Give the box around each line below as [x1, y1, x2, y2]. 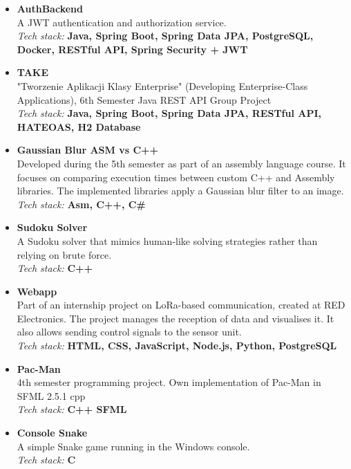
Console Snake [17, 425, 88, 440]
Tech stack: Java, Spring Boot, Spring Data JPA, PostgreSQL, [17, 28, 314, 43]
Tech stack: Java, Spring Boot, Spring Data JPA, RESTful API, [17, 106, 322, 120]
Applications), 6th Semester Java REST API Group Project [17, 92, 272, 107]
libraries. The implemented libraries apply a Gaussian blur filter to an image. [17, 183, 344, 198]
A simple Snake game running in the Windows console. [17, 439, 250, 453]
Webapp [17, 284, 57, 298]
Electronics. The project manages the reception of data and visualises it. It [17, 311, 334, 325]
